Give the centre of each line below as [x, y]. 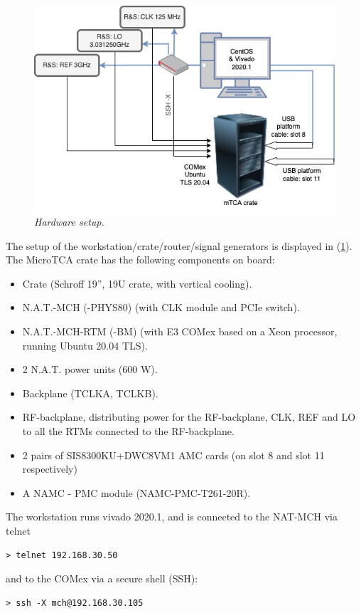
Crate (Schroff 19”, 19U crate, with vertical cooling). [137, 283]
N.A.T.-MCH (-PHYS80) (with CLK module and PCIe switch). [161, 307]
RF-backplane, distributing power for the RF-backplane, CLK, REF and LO [189, 417]
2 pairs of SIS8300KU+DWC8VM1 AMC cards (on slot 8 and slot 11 [173, 455]
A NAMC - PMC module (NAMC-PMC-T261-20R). [136, 492]
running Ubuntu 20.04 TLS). [85, 345]
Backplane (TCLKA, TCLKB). [90, 393]
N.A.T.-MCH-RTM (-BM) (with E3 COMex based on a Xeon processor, [180, 331]
